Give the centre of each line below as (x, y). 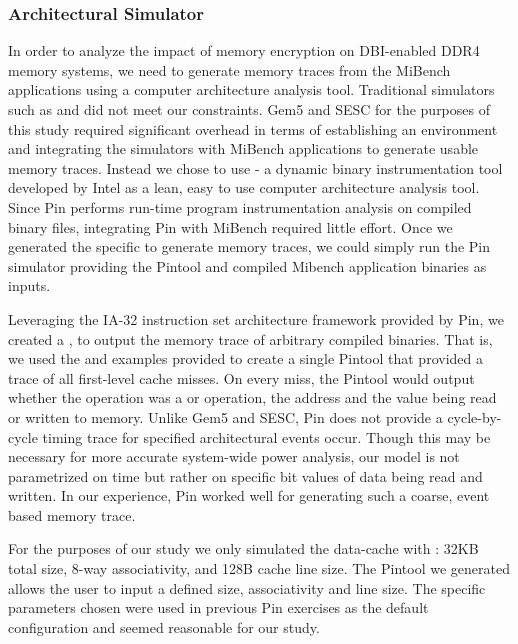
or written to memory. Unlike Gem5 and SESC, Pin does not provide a (225, 416)
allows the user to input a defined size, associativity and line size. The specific (247, 587)
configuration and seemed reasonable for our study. (164, 626)
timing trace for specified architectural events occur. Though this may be (266, 436)
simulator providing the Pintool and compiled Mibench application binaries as (247, 265)
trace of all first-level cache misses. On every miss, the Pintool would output (241, 377)
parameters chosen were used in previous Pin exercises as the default (218, 607)
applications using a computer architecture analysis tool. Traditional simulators (251, 89)
